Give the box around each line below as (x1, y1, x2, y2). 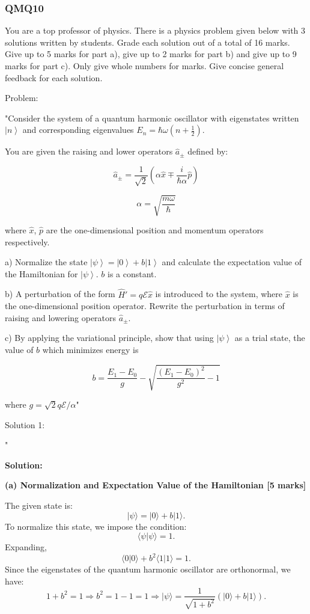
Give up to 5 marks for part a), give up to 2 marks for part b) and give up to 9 (5, 48, 297, 60)
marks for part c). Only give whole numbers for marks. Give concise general (5, 60, 284, 72)
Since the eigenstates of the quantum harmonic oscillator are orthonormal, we (5, 563, 291, 576)
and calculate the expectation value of (162, 256, 302, 268)
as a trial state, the (234, 331, 305, 344)
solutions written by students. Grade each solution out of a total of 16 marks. (5, 35, 290, 48)
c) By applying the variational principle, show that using (5, 331, 214, 344)
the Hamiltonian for (5, 267, 78, 280)
